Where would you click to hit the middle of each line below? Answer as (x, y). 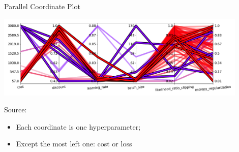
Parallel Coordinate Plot (42, 6)
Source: (16, 110)
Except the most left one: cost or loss (74, 144)
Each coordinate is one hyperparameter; (78, 126)
